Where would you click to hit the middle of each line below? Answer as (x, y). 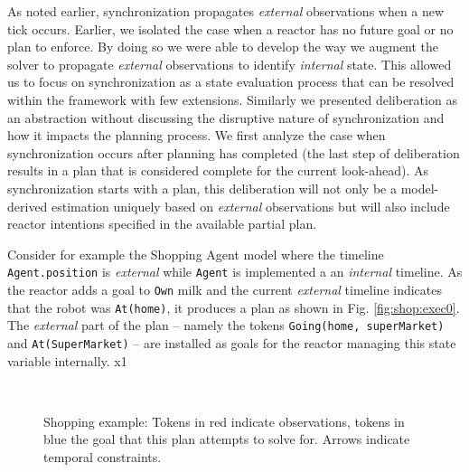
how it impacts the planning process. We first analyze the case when (197, 135)
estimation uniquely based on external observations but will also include (251, 206)
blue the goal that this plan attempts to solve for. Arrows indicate (227, 439)
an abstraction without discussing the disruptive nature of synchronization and (226, 117)
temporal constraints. (103, 456)
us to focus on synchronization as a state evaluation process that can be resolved (231, 82)
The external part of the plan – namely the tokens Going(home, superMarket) (226, 325)
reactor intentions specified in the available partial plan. (162, 224)
